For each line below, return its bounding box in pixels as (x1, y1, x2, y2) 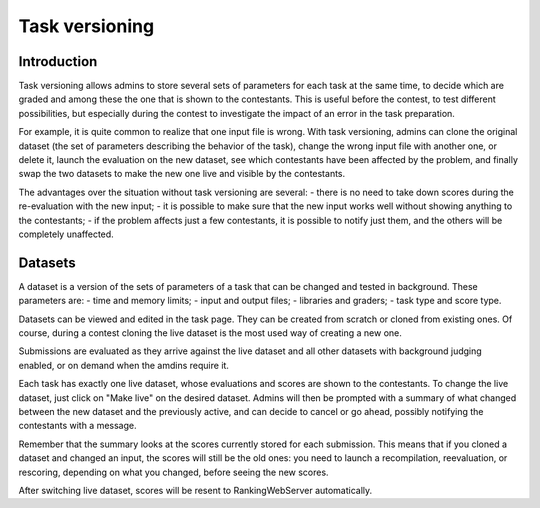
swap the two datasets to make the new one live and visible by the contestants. (18, 168, 346, 180)
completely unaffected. (18, 228, 114, 240)
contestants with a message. (18, 420, 137, 432)
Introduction (18, 53, 98, 70)
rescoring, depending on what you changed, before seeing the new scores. (18, 466, 329, 478)
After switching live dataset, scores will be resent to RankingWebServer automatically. (18, 484, 373, 496)
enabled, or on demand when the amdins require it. (18, 359, 230, 371)
